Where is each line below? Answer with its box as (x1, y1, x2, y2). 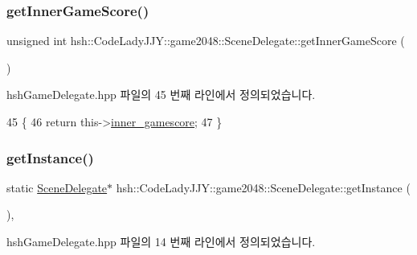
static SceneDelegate (6, 179, 108, 195)
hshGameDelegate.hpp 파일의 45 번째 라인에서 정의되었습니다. (6, 86, 316, 103)
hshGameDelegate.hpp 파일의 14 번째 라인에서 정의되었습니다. (6, 233, 316, 249)
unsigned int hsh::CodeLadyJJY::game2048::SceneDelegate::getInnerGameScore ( (6, 32, 405, 49)
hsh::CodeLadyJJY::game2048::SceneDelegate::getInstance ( (116, 179, 411, 195)
